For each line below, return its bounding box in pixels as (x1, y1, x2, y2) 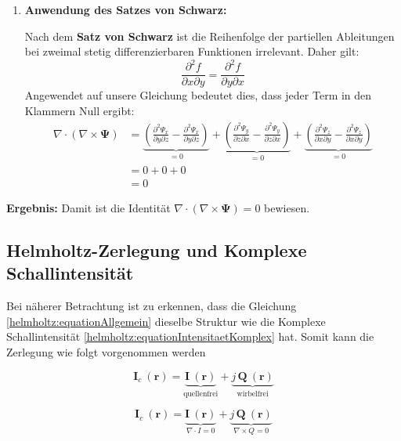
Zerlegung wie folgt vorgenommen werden (6, 344, 206, 360)
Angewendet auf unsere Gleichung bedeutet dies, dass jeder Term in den (24, 87, 372, 103)
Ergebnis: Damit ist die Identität (6, 200, 171, 216)
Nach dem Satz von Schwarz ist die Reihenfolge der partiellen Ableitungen (24, 27, 395, 44)
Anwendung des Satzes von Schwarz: (24, 2, 227, 17)
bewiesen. (264, 200, 310, 216)
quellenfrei (183, 389, 219, 398)
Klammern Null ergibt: (24, 102, 135, 118)
